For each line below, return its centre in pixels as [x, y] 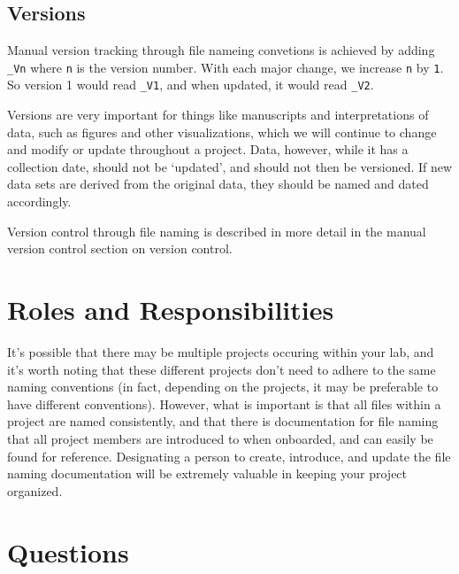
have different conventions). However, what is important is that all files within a [224, 403]
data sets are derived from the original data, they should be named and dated [218, 184]
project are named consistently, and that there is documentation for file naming [223, 421]
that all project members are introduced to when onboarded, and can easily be [220, 438]
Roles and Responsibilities [171, 310]
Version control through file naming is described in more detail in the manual [217, 231]
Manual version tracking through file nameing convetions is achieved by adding [221, 50]
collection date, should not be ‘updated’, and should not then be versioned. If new [230, 166]
